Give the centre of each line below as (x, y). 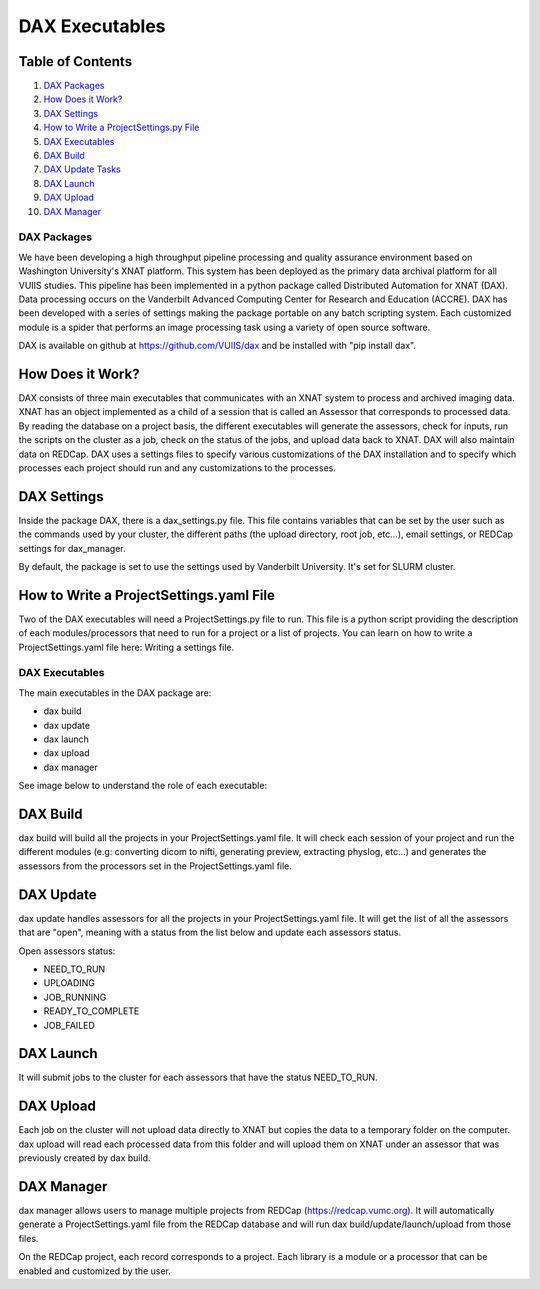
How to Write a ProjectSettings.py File (121, 127)
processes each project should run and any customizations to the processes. (177, 467)
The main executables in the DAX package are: (115, 692)
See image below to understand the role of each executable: (143, 786)
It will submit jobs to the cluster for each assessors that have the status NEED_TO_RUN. (198, 1077)
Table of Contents (75, 61)
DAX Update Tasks (82, 169)
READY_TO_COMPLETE (91, 1011)
